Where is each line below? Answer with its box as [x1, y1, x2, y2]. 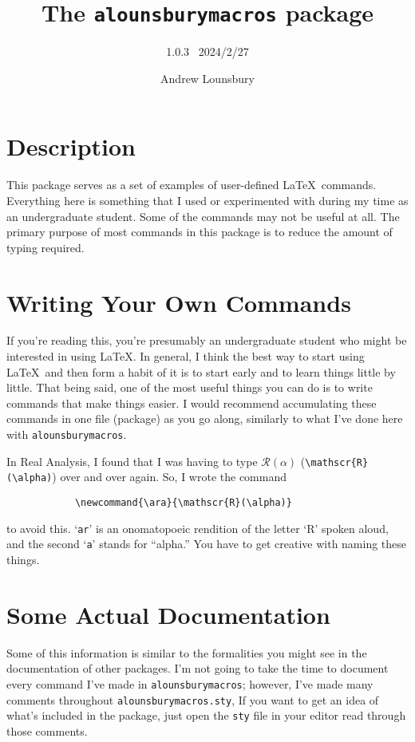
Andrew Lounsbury [160, 69, 255, 86]
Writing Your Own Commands [6, 286, 351, 318]
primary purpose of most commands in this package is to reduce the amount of [6, 223, 393, 240]
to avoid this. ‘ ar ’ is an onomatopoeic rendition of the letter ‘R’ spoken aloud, [6, 519, 389, 536]
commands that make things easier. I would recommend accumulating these [6, 394, 377, 411]
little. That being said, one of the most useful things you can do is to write [6, 379, 373, 396]
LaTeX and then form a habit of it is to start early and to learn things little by [6, 363, 396, 380]
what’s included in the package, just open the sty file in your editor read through [6, 707, 406, 724]
